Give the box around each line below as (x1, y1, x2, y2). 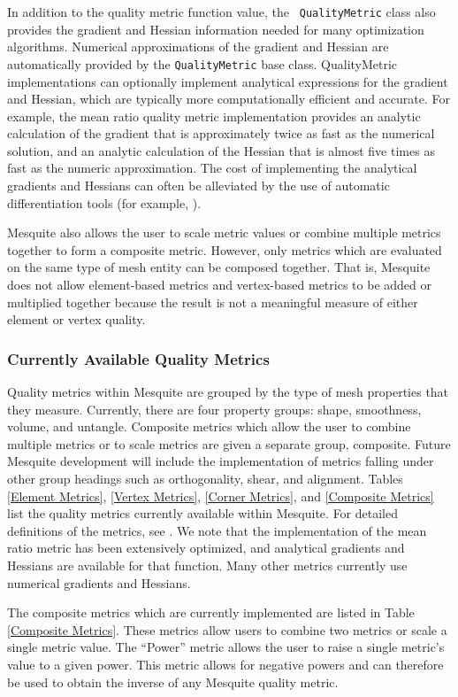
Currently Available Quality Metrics (7, 347, 270, 369)
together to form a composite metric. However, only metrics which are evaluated (7, 240, 442, 259)
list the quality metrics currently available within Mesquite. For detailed (7, 504, 398, 523)
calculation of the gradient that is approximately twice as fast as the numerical (7, 124, 435, 143)
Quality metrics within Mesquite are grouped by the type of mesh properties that (7, 383, 449, 401)
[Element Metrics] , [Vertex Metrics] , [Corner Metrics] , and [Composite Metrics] (7, 486, 434, 505)
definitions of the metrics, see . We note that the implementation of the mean (7, 521, 427, 539)
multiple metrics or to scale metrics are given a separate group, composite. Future (7, 434, 451, 453)
